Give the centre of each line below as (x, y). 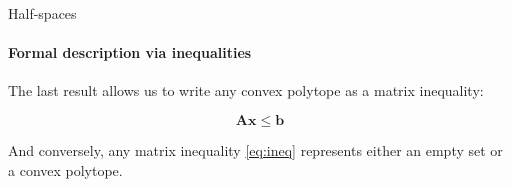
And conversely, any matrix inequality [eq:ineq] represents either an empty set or (255, 149)
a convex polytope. (65, 169)
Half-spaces (42, 13)
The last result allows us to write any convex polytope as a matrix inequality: (246, 90)
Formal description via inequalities (130, 52)
